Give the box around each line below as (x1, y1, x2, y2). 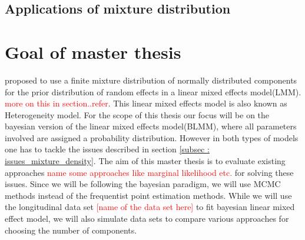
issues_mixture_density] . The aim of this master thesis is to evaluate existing (5, 155, 286, 167)
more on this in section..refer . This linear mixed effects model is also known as (5, 97, 287, 109)
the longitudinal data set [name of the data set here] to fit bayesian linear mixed (5, 201, 295, 213)
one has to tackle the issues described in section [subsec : (5, 143, 210, 155)
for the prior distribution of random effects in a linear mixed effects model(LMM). (5, 85, 301, 98)
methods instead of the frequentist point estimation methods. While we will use (5, 189, 292, 201)
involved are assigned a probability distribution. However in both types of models (5, 131, 299, 144)
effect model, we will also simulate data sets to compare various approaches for (5, 212, 289, 225)
